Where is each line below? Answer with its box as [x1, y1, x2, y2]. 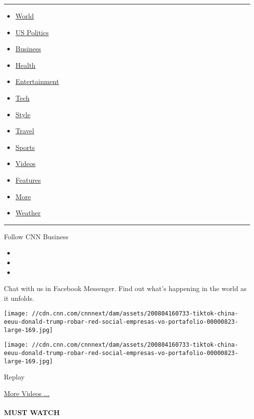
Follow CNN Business [4, 231, 69, 241]
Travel [15, 126, 34, 136]
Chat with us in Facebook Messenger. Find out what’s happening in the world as [4, 283, 247, 293]
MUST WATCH [4, 407, 60, 417]
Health [15, 60, 36, 70]
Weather [15, 208, 41, 218]
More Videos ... [4, 388, 50, 398]
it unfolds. [4, 293, 34, 303]
